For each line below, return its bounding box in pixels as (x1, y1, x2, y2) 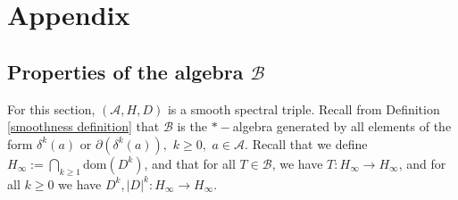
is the (177, 117, 207, 136)
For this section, (7, 99, 96, 118)
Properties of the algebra (7, 57, 244, 85)
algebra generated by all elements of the (232, 117, 452, 136)
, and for (398, 154, 446, 172)
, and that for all (144, 154, 236, 172)
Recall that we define (252, 134, 368, 153)
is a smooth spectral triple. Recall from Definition (167, 99, 440, 118)
